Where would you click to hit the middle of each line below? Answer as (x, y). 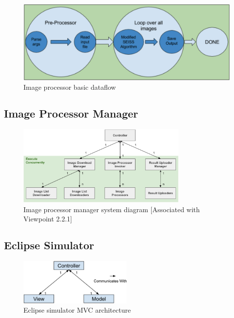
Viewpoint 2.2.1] (48, 219)
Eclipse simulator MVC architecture (77, 310)
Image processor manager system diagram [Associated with (112, 209)
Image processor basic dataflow (70, 87)
